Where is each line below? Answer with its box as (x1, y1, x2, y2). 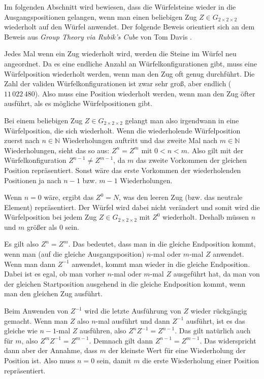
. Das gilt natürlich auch (175, 325, 251, 336)
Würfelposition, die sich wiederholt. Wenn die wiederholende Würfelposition (4, 125, 241, 135)
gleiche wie (4, 325, 38, 336)
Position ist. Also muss (4, 355, 75, 365)
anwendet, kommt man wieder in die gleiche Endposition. (72, 258, 250, 269)
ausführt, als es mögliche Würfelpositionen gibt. (4, 98, 153, 109)
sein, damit (96, 355, 131, 365)
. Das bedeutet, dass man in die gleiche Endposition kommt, (68, 238, 256, 249)
